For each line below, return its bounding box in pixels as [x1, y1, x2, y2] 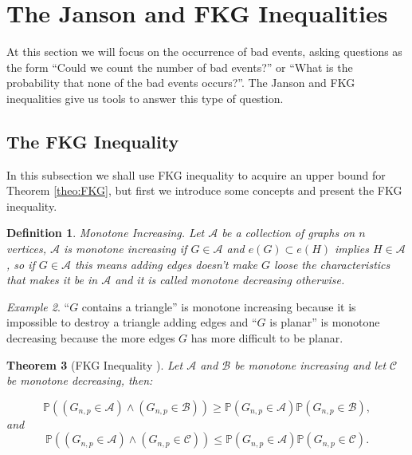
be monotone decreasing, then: [6, 372, 153, 389]
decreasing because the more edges [6, 330, 175, 346]
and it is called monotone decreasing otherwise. [115, 271, 345, 288]
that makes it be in [6, 271, 98, 288]
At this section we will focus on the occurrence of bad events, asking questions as [6, 43, 402, 60]
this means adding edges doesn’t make [74, 255, 257, 272]
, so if [6, 255, 35, 272]
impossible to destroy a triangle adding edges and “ [6, 314, 257, 330]
